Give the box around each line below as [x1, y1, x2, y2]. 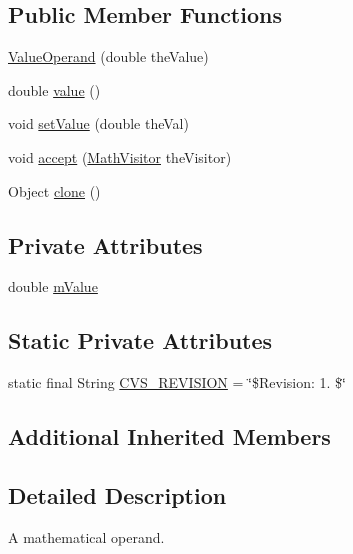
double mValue [8, 276, 98, 297]
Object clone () [8, 180, 101, 201]
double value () [8, 79, 101, 100]
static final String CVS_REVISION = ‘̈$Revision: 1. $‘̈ [8, 372, 346, 393]
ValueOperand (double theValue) [8, 46, 209, 67]
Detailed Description [8, 479, 227, 510]
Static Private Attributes [8, 325, 273, 356]
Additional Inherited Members [8, 421, 331, 452]
